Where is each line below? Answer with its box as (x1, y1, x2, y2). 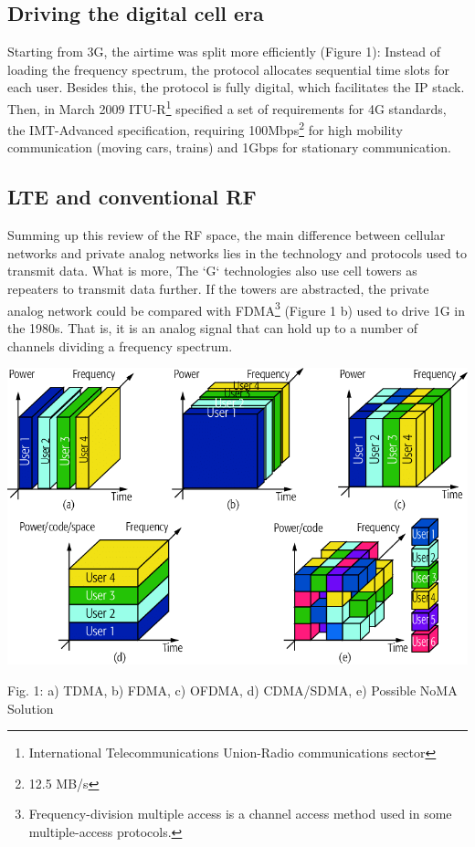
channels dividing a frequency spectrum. (7, 336, 233, 355)
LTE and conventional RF (7, 183, 257, 211)
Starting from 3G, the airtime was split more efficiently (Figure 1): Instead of (7, 42, 440, 61)
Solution (7, 698, 54, 717)
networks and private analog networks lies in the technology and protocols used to (7, 243, 467, 262)
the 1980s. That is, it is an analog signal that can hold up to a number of (7, 318, 418, 337)
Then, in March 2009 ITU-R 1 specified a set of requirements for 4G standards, (7, 96, 447, 118)
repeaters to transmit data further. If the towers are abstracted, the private (7, 279, 429, 298)
